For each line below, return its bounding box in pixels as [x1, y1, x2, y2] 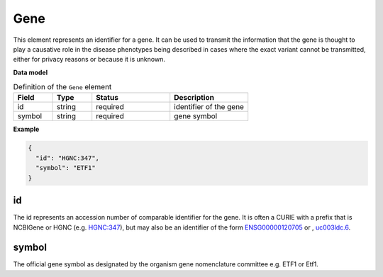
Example [13, 125, 40, 134]
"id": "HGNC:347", [35, 154, 99, 162]
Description [174, 93, 214, 103]
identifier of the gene [174, 102, 245, 112]
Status [96, 93, 118, 103]
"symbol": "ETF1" [35, 164, 96, 172]
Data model [13, 68, 48, 77]
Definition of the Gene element [13, 82, 112, 92]
